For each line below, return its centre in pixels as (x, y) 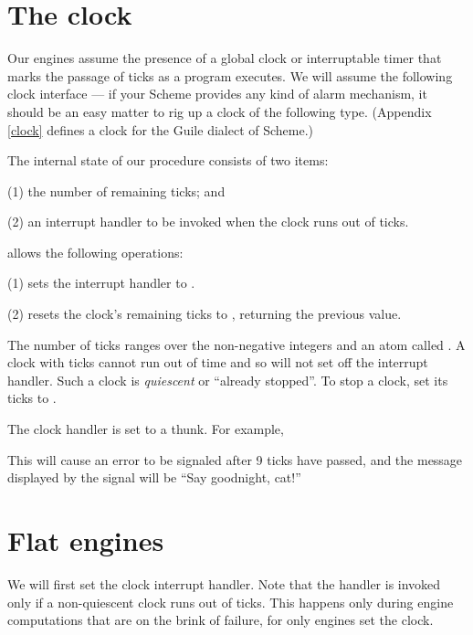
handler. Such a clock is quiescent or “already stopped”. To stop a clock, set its (228, 380)
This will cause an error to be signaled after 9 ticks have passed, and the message (235, 459)
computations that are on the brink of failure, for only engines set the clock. (221, 620)
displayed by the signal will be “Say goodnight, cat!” (154, 477)
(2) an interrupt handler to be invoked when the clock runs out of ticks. (208, 222)
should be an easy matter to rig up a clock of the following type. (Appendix (220, 111)
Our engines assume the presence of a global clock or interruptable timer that (225, 58)
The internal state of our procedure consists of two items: (168, 160)
